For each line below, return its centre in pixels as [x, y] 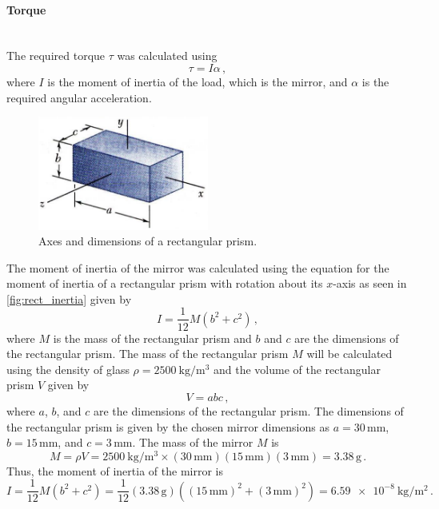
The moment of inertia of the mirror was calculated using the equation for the [198, 267]
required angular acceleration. [79, 97]
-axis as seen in [370, 283]
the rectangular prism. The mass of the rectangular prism [148, 354]
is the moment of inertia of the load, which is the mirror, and [198, 81]
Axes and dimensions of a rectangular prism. [148, 241]
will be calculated [349, 354]
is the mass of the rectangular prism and [152, 338]
